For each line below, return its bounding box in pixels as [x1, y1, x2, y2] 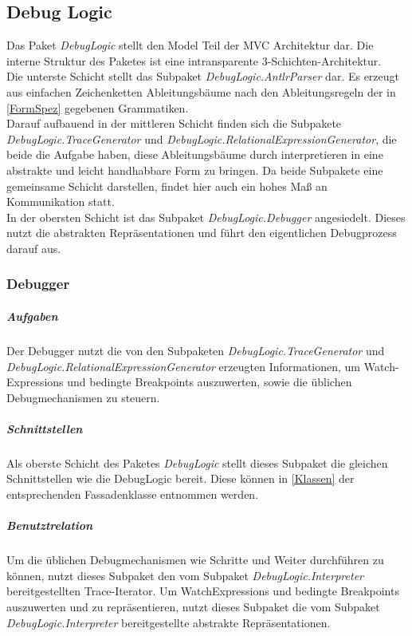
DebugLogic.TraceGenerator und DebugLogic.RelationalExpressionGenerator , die [6, 130, 397, 147]
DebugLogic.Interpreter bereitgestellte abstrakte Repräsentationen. [6, 614, 331, 630]
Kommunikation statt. [6, 193, 115, 210]
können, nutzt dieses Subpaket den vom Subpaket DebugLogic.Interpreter [6, 567, 364, 583]
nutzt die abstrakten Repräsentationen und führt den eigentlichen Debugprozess [6, 224, 397, 241]
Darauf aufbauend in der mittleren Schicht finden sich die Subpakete [6, 115, 342, 132]
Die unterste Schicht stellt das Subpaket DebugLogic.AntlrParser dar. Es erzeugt [6, 68, 400, 85]
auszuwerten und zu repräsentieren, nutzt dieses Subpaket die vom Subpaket [6, 598, 380, 614]
